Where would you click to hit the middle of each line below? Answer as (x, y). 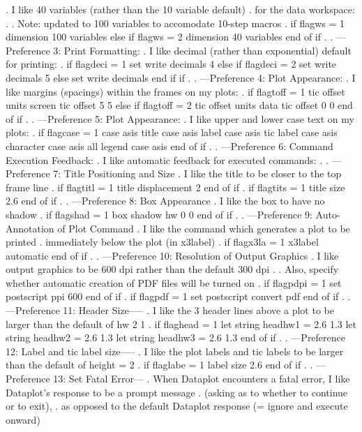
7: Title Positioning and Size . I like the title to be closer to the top (197, 173)
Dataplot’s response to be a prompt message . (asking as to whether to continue (177, 392)
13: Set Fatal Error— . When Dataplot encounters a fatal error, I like (202, 379)
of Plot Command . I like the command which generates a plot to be (204, 228)
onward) (23, 419)
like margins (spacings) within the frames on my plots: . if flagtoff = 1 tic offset (175, 91)
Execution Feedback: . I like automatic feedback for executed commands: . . (167, 159)
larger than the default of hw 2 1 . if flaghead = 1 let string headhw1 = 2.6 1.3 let (181, 323)
